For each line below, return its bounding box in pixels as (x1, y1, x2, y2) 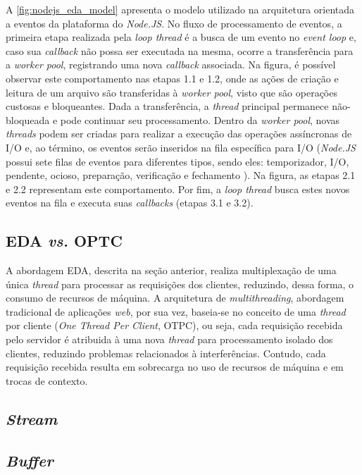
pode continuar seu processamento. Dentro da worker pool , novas (60, 112, 340, 127)
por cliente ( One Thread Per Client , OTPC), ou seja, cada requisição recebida (6, 318, 343, 333)
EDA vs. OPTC (6, 230, 123, 252)
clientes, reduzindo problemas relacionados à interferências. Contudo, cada (6, 345, 326, 360)
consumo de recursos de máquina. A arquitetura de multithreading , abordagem (6, 290, 344, 305)
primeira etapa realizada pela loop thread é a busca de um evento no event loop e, (6, 30, 356, 44)
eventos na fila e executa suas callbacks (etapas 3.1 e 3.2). (6, 195, 254, 210)
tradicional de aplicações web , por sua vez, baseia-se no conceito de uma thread (6, 304, 346, 319)
